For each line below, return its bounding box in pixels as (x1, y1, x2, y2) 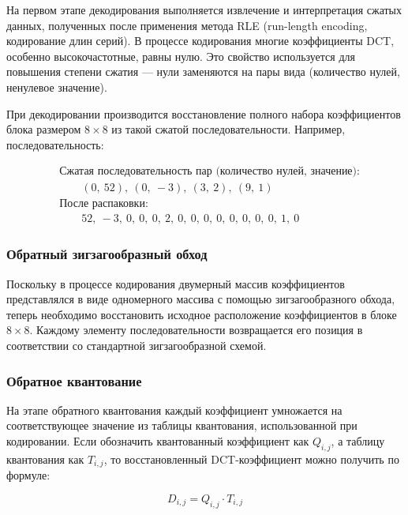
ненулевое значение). (6, 78, 107, 95)
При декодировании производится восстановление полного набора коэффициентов (6, 105, 401, 122)
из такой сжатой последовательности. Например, (111, 121, 346, 137)
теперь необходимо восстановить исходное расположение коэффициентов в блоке (6, 306, 397, 322)
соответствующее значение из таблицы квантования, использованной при (6, 417, 357, 434)
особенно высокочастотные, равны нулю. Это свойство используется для (6, 47, 355, 64)
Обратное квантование (6, 370, 142, 390)
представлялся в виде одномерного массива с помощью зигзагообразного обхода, (6, 291, 395, 307)
